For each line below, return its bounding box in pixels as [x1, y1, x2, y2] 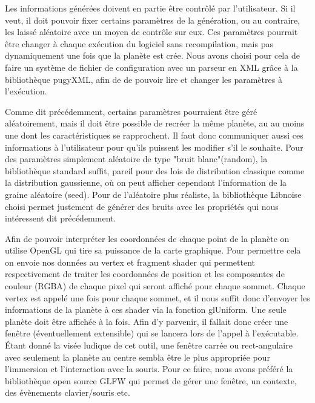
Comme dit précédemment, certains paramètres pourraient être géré [5, 105, 257, 117]
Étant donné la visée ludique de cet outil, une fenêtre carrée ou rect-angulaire [5, 339, 293, 352]
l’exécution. [5, 85, 47, 97]
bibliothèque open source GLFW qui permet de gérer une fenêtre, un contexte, [5, 374, 297, 387]
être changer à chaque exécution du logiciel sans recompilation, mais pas [5, 37, 273, 50]
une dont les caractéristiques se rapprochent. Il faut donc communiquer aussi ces [5, 128, 303, 141]
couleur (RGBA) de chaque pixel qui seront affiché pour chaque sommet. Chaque [5, 280, 305, 292]
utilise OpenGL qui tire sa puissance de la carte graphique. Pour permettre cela [5, 244, 301, 257]
